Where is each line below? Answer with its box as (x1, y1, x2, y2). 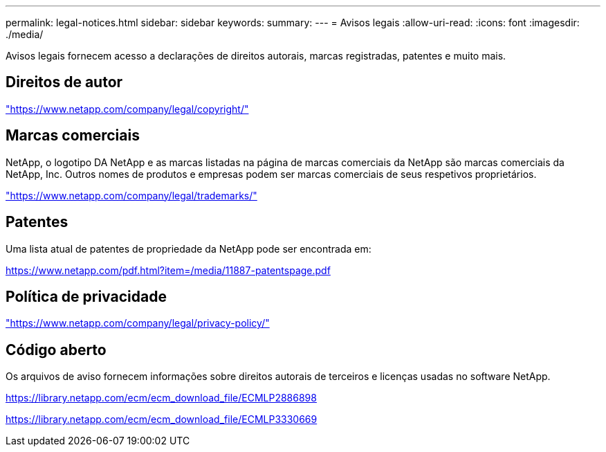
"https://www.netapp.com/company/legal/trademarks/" (6, 189, 257, 201)
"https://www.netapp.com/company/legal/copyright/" (6, 102, 249, 115)
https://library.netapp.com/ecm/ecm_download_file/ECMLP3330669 (6, 413, 318, 426)
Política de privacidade (6, 287, 167, 305)
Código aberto (6, 341, 107, 359)
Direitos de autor (6, 73, 123, 91)
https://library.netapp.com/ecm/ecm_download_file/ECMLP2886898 (6, 392, 317, 404)
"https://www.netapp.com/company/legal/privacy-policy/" (6, 317, 270, 329)
